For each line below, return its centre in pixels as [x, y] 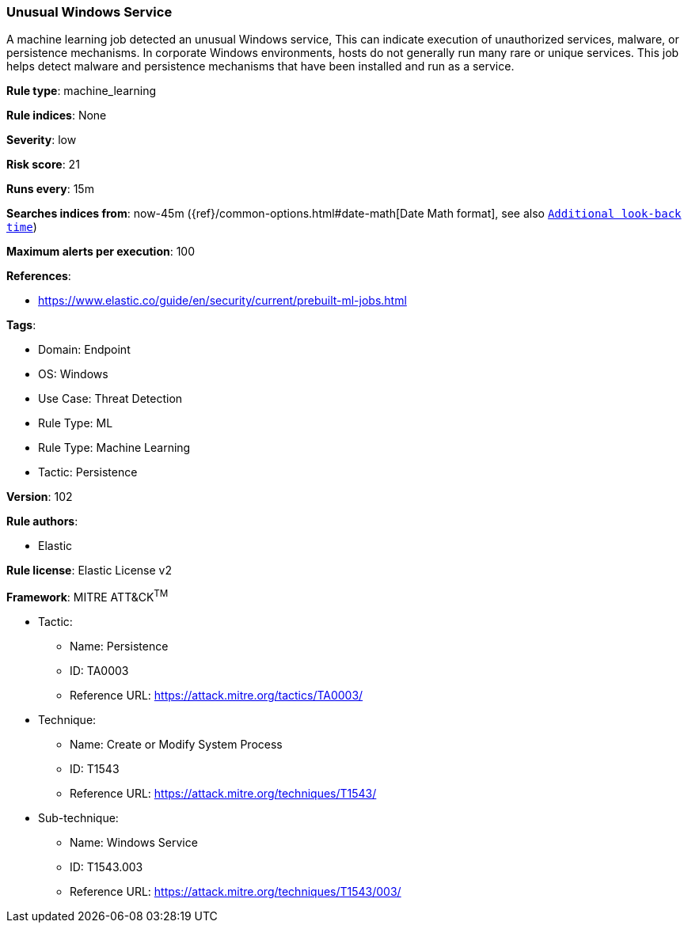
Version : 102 [40, 497]
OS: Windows [73, 374]
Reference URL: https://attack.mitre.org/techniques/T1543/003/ [236, 892]
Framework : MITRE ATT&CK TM [87, 596]
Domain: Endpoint [84, 350]
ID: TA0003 [99, 671]
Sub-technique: [78, 818]
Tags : [21, 325]
